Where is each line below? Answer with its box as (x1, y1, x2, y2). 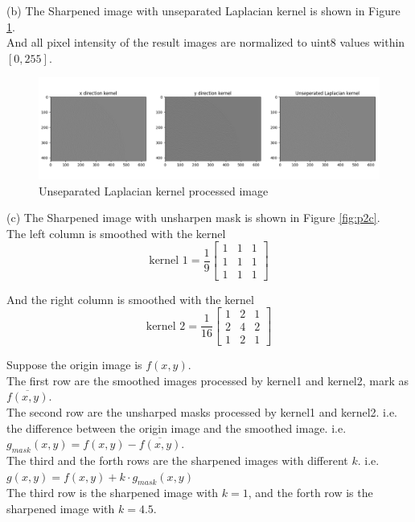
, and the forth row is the (248, 484, 373, 501)
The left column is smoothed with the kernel (6, 224, 226, 241)
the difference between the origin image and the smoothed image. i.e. (6, 419, 347, 436)
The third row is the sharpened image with (6, 484, 219, 501)
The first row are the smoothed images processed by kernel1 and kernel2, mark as (6, 372, 409, 388)
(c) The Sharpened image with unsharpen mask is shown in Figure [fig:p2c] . (6, 209, 380, 226)
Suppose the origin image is (6, 356, 142, 373)
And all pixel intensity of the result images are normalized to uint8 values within (6, 34, 405, 51)
